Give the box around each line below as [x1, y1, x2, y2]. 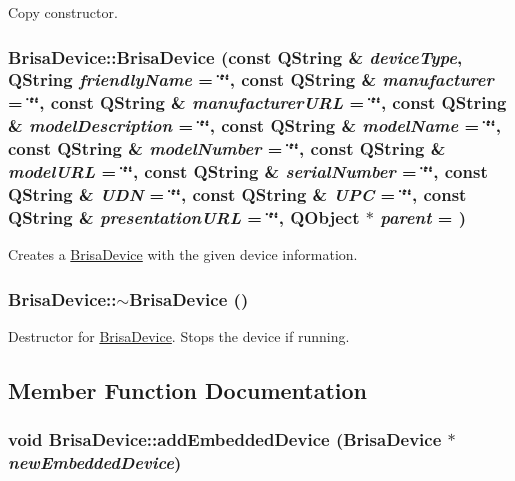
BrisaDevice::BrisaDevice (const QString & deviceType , [8, 44, 463, 69]
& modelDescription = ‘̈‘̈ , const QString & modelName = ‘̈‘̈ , [8, 113, 502, 138]
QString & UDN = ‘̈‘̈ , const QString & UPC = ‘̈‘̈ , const [8, 182, 467, 207]
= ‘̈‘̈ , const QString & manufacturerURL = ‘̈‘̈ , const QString [8, 90, 507, 115]
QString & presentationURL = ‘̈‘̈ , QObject [8, 204, 360, 229]
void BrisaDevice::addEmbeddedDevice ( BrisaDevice [8, 427, 442, 452]
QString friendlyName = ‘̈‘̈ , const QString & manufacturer [8, 67, 494, 92]
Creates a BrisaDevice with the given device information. [8, 244, 358, 265]
